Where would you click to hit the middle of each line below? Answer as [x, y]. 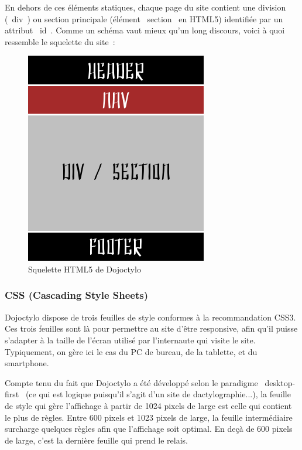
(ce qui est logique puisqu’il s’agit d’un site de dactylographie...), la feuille [158, 394]
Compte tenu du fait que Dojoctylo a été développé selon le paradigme [131, 382]
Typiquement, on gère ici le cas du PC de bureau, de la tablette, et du [131, 351]
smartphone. [27, 363]
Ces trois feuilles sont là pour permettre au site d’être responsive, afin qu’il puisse [151, 328]
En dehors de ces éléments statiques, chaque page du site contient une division [145, 7]
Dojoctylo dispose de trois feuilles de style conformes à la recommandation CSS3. [150, 317]
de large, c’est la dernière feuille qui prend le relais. [97, 440]
